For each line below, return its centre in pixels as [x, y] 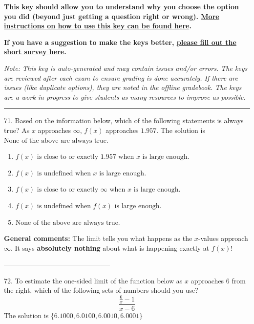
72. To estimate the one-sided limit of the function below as [93, 280]
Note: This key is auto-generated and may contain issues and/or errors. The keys [126, 68]
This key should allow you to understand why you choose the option [122, 6]
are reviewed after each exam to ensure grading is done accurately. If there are [121, 77]
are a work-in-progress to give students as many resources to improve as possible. [125, 97]
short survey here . [35, 52]
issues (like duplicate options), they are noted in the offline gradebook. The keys [123, 87]
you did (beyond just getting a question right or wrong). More [112, 16]
